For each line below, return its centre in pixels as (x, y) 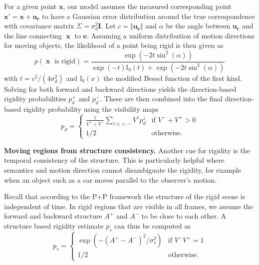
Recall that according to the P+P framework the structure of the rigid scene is (125, 196)
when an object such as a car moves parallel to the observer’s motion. (110, 179)
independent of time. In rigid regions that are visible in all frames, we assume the (129, 206)
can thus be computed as (152, 225)
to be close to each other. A (184, 216)
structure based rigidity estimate (54, 225)
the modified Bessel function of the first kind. (173, 78)
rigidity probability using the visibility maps (91, 109)
